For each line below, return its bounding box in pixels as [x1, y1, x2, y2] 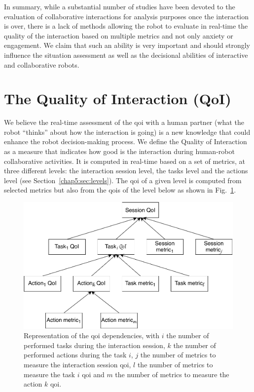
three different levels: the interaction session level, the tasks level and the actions [4, 165, 248, 176]
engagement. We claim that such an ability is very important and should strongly [4, 40, 250, 50]
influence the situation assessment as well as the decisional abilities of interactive [4, 49, 248, 60]
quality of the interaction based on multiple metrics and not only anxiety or [4, 30, 233, 40]
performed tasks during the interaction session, [24, 340, 165, 350]
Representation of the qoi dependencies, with [24, 330, 159, 341]
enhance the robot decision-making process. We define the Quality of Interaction [4, 136, 247, 147]
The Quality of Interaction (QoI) [4, 88, 231, 109]
